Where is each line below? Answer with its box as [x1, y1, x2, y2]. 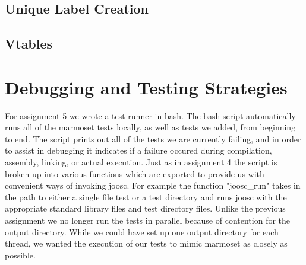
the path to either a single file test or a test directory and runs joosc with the [5, 190, 287, 203]
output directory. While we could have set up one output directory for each [5, 225, 279, 238]
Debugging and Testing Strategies [5, 75, 288, 99]
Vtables [5, 34, 53, 53]
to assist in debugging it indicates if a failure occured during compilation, [5, 144, 272, 157]
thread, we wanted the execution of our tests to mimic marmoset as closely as [5, 237, 288, 250]
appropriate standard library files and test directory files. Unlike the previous [5, 202, 286, 215]
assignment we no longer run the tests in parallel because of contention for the [5, 214, 291, 226]
